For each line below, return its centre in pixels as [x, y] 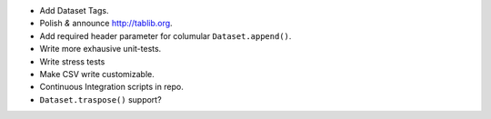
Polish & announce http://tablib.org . [106, 24]
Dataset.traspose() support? [101, 99]
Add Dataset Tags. [74, 10]
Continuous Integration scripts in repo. [111, 87]
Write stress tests [72, 61]
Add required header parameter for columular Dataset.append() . [165, 35]
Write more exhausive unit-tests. [100, 49]
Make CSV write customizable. [97, 74]
